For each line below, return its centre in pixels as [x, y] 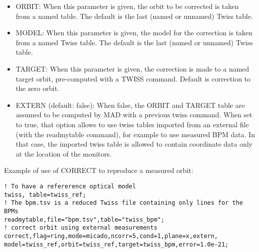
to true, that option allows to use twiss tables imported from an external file [132, 124]
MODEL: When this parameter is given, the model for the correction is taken [134, 33]
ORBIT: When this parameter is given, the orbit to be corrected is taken [127, 6]
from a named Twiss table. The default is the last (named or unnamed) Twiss [134, 42]
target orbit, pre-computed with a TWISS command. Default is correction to [133, 78]
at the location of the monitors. [64, 153]
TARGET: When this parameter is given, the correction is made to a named [132, 68]
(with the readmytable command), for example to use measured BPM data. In [135, 134]
